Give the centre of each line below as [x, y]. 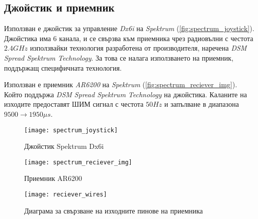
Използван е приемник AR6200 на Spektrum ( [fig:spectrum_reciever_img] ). [121, 84]
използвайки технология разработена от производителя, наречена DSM [138, 48]
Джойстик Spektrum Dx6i [64, 146]
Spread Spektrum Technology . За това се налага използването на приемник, [119, 57]
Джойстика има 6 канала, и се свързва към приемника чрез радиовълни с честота [129, 38]
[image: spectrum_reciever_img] [78, 162]
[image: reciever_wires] [66, 195]
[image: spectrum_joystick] [71, 130]
